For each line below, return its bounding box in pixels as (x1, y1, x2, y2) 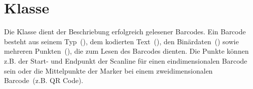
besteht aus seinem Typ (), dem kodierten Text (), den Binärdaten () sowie (4, 36, 239, 46)
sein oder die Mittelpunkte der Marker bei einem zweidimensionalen (4, 65, 213, 76)
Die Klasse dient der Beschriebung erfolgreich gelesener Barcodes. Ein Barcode (4, 26, 246, 37)
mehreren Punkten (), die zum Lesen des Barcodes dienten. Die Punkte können (4, 46, 249, 56)
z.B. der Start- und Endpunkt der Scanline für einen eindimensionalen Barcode (4, 55, 247, 66)
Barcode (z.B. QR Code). (4, 75, 83, 86)
